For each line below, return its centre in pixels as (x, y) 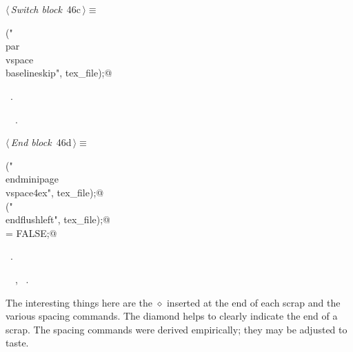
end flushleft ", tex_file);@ (58, 219)
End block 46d (41, 142)
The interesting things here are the (79, 302)
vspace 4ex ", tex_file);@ (55, 192)
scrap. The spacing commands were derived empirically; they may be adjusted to (176, 329)
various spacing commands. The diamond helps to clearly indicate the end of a (172, 316)
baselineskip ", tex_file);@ (59, 73)
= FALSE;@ (31, 232)
